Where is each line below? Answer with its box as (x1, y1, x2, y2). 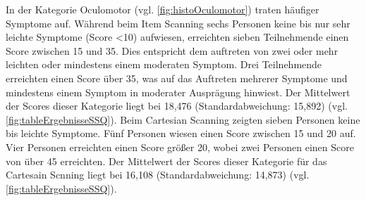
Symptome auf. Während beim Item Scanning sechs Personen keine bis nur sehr (6, 15, 350, 30)
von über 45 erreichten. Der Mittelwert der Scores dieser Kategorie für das (6, 153, 327, 168)
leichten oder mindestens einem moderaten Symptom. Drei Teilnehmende (6, 57, 322, 72)
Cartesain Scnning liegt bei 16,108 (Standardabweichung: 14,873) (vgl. (6, 167, 310, 182)
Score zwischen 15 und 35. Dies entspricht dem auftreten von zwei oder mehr (6, 43, 338, 58)
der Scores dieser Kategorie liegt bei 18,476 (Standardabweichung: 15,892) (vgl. (6, 98, 348, 113)
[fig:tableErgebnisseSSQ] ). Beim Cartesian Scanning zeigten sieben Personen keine (6, 112, 360, 127)
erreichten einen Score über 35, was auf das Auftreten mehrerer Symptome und (6, 70, 348, 85)
